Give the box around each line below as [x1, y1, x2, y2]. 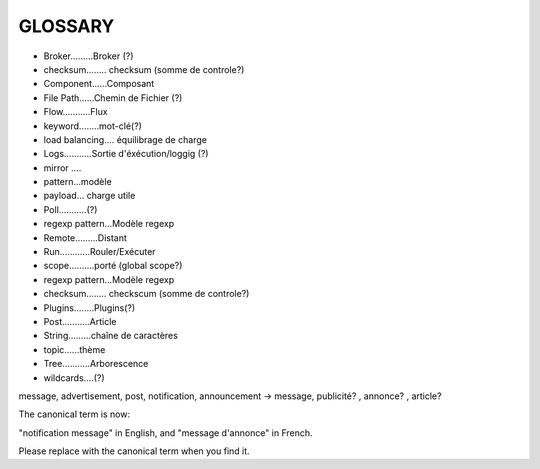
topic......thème [43, 343, 106, 355]
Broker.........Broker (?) [43, 50, 134, 62]
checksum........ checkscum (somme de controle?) [43, 288, 250, 300]
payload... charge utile [43, 190, 136, 202]
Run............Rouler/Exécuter [43, 246, 156, 258]
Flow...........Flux [43, 106, 109, 118]
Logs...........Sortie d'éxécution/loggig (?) [43, 148, 209, 160]
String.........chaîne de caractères [43, 330, 179, 342]
